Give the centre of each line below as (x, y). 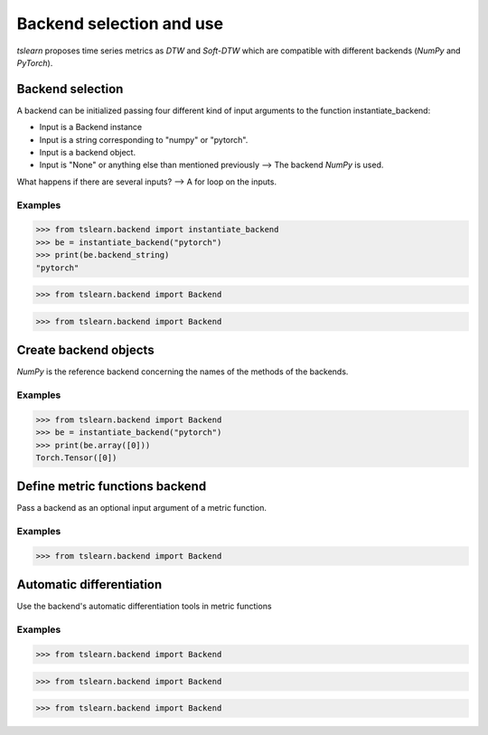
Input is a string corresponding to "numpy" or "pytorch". (144, 139)
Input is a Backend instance (91, 127)
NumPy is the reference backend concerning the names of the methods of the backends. (183, 372)
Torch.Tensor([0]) (76, 457)
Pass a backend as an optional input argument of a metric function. (141, 508)
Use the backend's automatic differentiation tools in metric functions (144, 607)
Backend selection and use (120, 24)
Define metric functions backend (112, 487)
